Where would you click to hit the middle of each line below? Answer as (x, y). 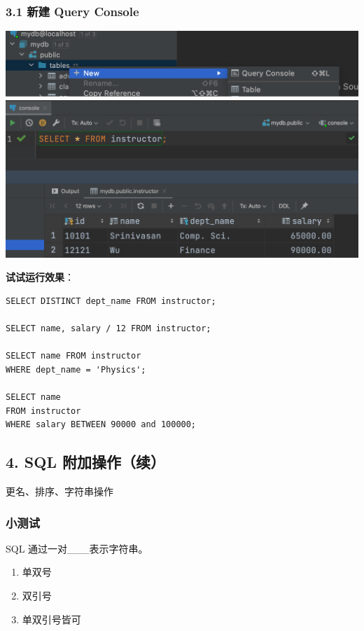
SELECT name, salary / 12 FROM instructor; (108, 329)
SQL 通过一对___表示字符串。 (77, 548)
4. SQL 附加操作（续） (85, 462)
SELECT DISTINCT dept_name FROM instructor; (111, 301)
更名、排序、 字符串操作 (59, 491)
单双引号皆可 (51, 619)
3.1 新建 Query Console (72, 11)
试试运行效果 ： (40, 277)
